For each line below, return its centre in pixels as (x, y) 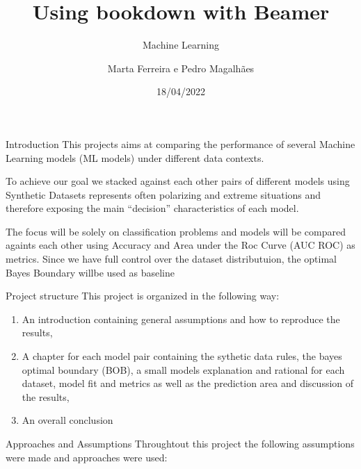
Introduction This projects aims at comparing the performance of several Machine (180, 143)
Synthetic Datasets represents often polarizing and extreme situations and (163, 194)
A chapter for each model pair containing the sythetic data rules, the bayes (182, 356)
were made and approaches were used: (87, 457)
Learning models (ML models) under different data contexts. (135, 157)
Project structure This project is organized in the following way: (143, 296)
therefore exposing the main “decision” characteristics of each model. (152, 208)
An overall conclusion (67, 420)
